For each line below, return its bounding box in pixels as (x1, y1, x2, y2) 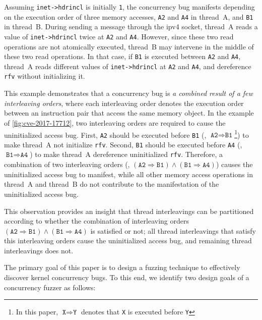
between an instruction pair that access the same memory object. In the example (4, 108, 254, 118)
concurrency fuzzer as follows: (4, 282, 96, 292)
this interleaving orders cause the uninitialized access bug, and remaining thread (4, 235, 252, 246)
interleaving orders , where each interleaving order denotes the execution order (4, 97, 244, 108)
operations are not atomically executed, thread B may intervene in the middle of (4, 41, 254, 51)
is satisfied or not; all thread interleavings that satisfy (90, 225, 256, 236)
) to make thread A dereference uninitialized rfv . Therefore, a (30, 149, 223, 159)
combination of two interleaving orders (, (4, 159, 130, 170)
